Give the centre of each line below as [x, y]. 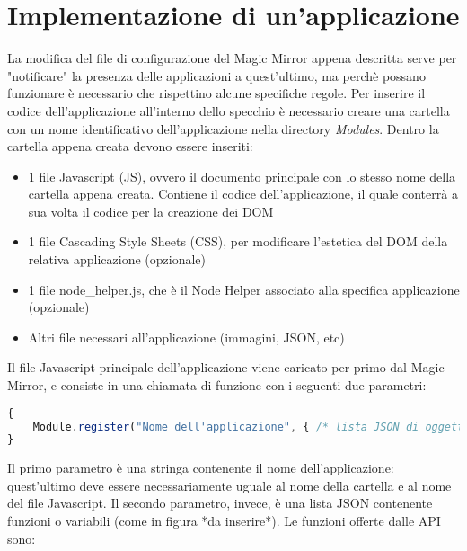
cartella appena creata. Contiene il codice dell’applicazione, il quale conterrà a [243, 194]
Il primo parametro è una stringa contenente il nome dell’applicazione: [201, 468]
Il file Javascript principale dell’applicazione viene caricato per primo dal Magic [226, 367]
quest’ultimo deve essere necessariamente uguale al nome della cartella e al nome [229, 485]
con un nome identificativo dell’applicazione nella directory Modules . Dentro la [223, 128]
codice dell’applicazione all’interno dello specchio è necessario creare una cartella [229, 110]
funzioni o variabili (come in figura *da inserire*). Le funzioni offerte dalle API [224, 521]
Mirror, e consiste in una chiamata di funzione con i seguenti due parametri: [217, 385]
